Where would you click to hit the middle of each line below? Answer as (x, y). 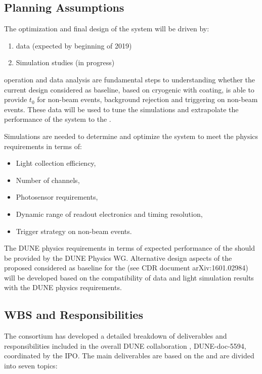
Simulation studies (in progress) (65, 62)
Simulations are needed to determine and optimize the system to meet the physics (131, 136)
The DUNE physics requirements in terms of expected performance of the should (130, 248)
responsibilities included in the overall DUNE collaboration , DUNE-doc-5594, (125, 345)
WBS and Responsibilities (74, 315)
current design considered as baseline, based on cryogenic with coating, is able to (129, 89)
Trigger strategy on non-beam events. (74, 231)
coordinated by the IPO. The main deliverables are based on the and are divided (129, 356)
